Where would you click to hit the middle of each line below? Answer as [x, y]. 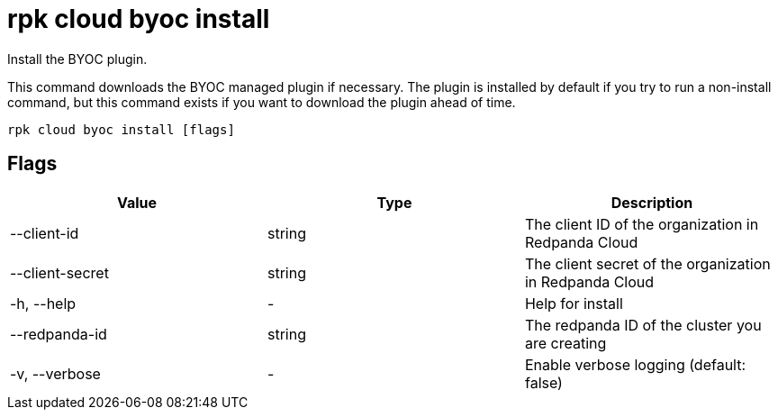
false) [543, 382]
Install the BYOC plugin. [77, 59]
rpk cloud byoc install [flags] [121, 129]
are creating [565, 343]
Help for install [574, 303]
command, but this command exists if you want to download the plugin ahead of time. [262, 102]
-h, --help [43, 303]
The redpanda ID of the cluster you [643, 325]
